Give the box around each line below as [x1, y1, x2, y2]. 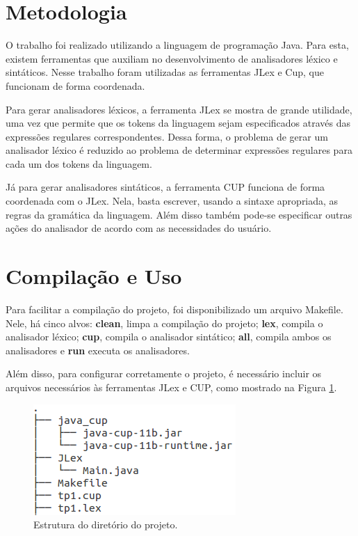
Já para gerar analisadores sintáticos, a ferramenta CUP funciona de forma [6, 180, 325, 194]
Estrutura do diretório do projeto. [33, 517, 178, 532]
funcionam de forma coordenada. [6, 78, 145, 93]
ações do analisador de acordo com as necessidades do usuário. [6, 221, 272, 235]
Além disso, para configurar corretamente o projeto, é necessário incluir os [6, 366, 322, 381]
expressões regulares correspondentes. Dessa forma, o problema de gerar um [6, 129, 328, 143]
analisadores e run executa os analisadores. [6, 342, 190, 357]
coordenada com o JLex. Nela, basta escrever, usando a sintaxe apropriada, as [6, 194, 339, 208]
